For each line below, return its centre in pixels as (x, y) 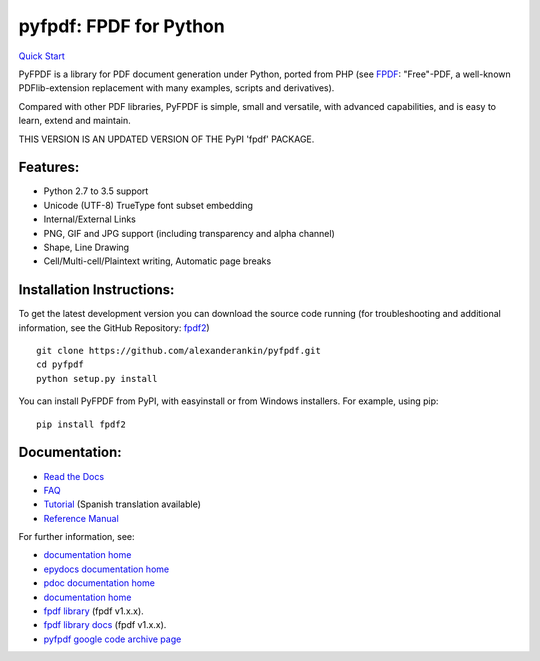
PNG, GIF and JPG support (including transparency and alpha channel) (189, 233)
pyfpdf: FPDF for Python (121, 26)
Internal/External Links (90, 219)
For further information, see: (76, 537)
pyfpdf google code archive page (112, 639)
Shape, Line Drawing (86, 247)
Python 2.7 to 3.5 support (96, 191)
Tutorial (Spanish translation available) (122, 504)
